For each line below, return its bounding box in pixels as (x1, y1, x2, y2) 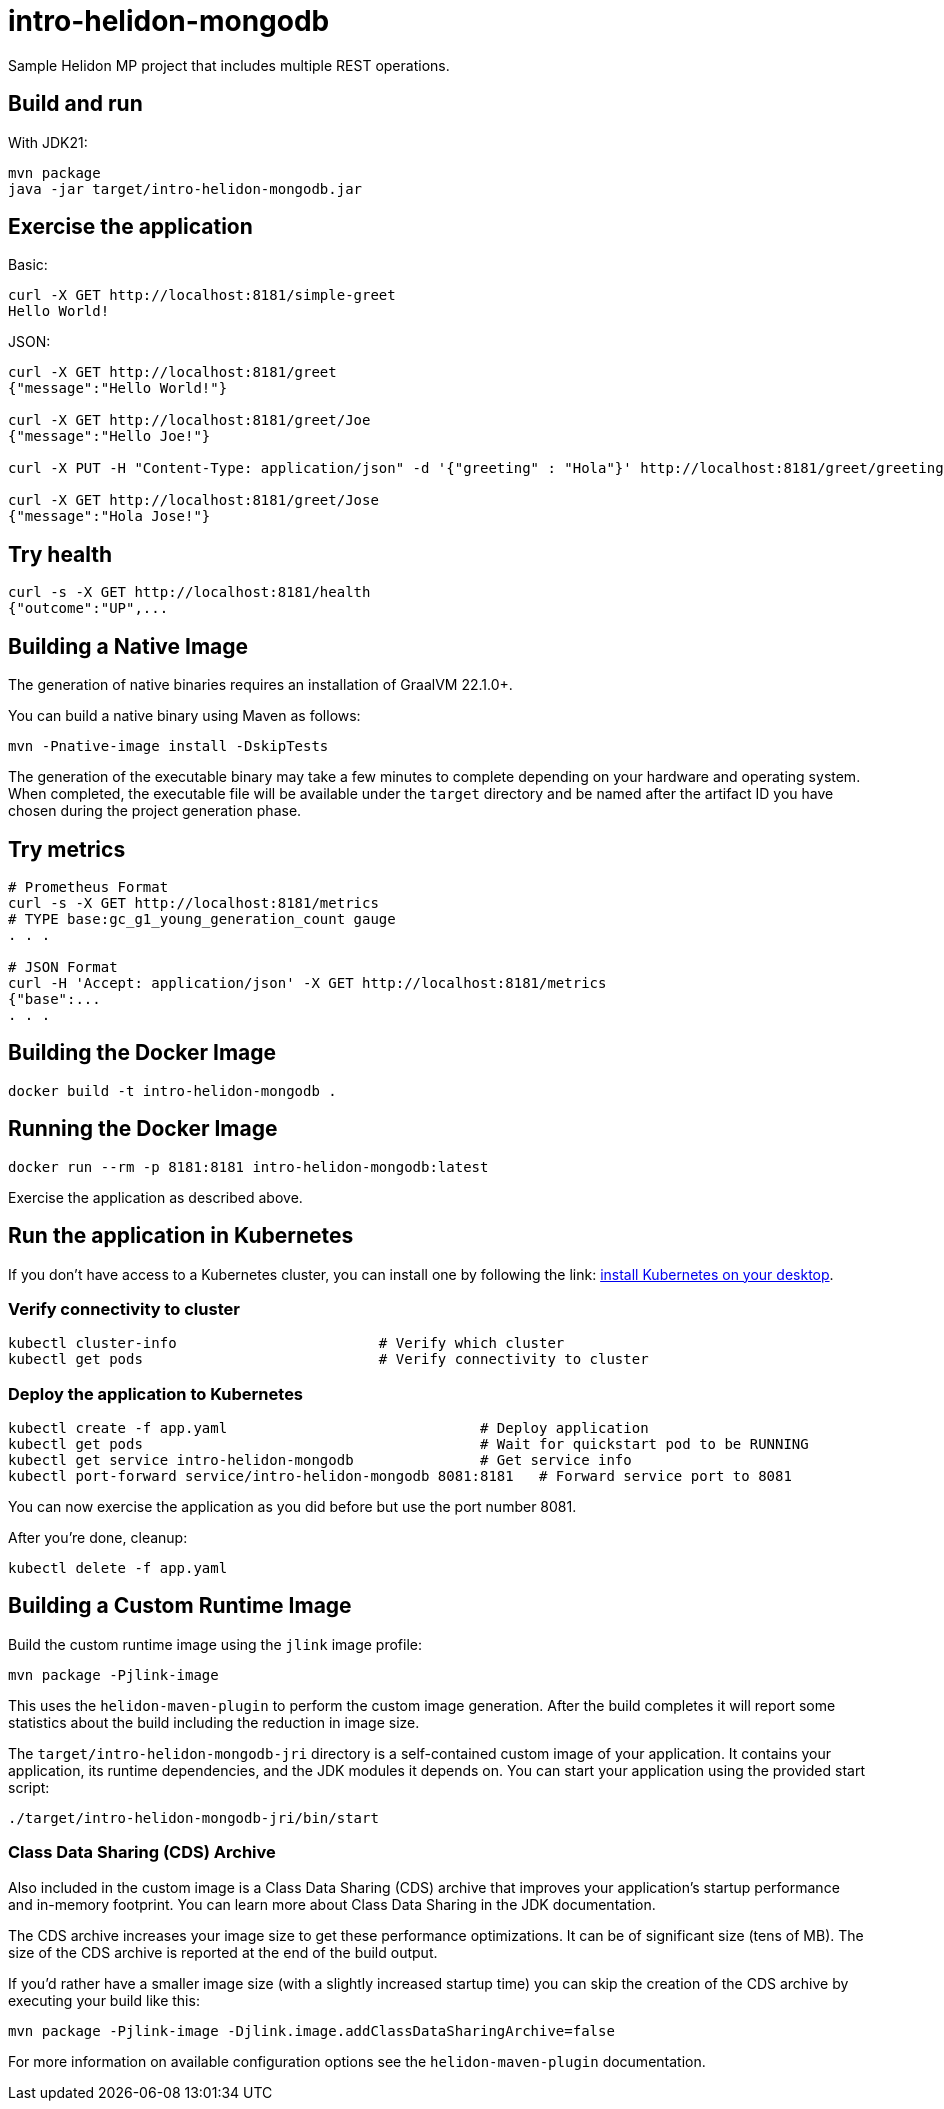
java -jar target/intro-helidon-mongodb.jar (8, 180, 363, 197)
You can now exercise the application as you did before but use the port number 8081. (8, 1498, 577, 1515)
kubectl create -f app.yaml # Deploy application (8, 1420, 649, 1436)
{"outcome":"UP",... (8, 600, 169, 617)
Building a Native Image (8, 633, 249, 659)
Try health (8, 541, 113, 567)
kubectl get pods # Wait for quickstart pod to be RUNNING (8, 1436, 809, 1452)
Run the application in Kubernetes (8, 1223, 354, 1249)
